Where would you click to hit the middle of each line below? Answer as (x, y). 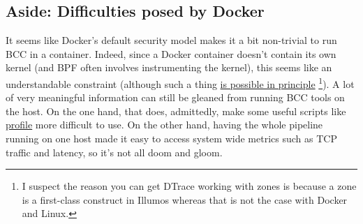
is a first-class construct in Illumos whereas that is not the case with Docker (185, 199)
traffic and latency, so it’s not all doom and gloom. (114, 152)
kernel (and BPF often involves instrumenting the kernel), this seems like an (169, 67)
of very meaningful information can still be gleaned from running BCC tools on (175, 97)
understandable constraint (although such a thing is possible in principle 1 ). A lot (180, 82)
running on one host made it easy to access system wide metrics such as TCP (171, 139)
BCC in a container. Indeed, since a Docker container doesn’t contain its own (171, 53)
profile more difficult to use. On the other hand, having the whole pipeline (164, 125)
